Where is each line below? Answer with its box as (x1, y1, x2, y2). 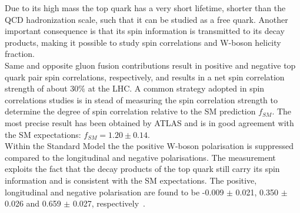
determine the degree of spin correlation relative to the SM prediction (5, 105, 256, 117)
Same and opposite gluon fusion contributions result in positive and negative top (5, 59, 296, 71)
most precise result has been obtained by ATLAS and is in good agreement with (5, 116, 294, 129)
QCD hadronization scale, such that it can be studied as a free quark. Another (5, 13, 288, 25)
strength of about (5, 82, 68, 94)
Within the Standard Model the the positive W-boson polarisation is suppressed (5, 140, 294, 152)
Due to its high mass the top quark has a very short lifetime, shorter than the (5, 2, 286, 13)
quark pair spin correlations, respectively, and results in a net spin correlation (5, 70, 285, 83)
